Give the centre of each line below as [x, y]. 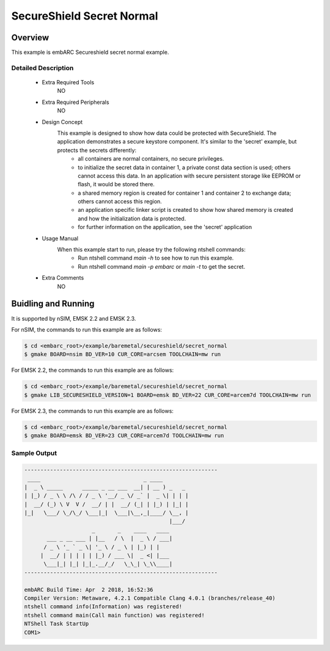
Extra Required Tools [68, 82]
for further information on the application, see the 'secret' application [165, 227]
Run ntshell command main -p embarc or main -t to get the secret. [162, 266]
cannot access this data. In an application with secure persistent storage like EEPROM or [189, 176]
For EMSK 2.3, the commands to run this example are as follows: [93, 411]
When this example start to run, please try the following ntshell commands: [151, 250]
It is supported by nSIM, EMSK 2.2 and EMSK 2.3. [74, 318]
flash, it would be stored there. [116, 184]
